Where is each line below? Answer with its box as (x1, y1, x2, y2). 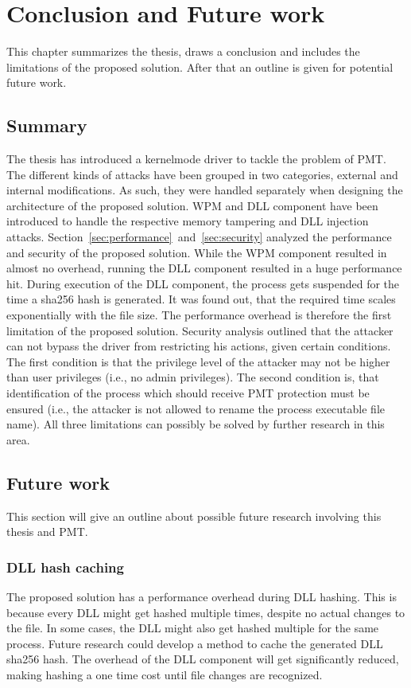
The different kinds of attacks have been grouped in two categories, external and (6, 166, 398, 182)
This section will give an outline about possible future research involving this (6, 507, 382, 524)
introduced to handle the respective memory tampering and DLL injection (6, 213, 369, 229)
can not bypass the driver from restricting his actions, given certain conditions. (6, 338, 391, 354)
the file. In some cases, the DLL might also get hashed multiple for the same (6, 620, 379, 636)
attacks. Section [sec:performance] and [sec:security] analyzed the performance (6, 229, 392, 245)
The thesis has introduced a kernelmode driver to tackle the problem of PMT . (6, 150, 386, 167)
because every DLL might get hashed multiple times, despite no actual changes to (6, 604, 405, 620)
